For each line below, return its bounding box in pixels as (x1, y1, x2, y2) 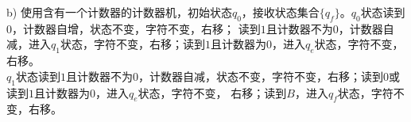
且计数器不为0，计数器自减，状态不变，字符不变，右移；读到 (65, 67, 383, 84)
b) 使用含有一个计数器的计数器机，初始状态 (6, 4, 232, 20)
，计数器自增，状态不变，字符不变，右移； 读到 (12, 20, 261, 36)
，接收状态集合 (241, 4, 320, 20)
